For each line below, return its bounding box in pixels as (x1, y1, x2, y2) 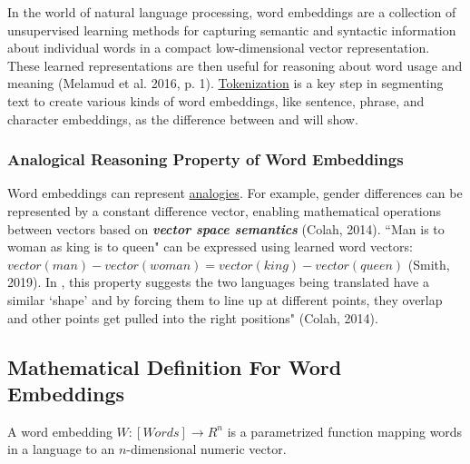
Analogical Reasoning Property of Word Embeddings (7, 148, 404, 171)
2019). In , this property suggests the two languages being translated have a (7, 272, 429, 291)
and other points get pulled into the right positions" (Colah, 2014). (7, 308, 378, 327)
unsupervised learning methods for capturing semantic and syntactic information (7, 20, 456, 39)
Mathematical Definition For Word (7, 352, 342, 380)
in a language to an (7, 439, 115, 459)
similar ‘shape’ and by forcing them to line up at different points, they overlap (7, 290, 443, 309)
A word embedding (7, 421, 113, 440)
